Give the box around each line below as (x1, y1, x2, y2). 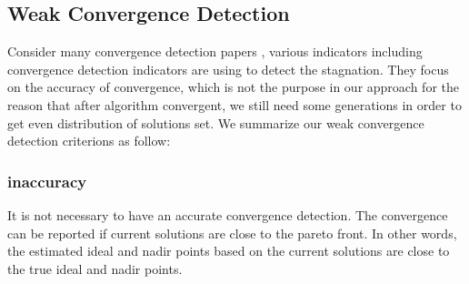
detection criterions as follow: (7, 131, 171, 150)
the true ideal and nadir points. (7, 259, 183, 278)
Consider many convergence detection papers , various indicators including (7, 42, 423, 61)
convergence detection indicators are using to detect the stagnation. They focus (7, 59, 449, 78)
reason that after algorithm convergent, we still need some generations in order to (7, 95, 462, 114)
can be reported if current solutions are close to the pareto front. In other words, (7, 223, 457, 242)
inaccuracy (7, 169, 87, 192)
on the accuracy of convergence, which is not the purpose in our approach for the (7, 77, 459, 96)
